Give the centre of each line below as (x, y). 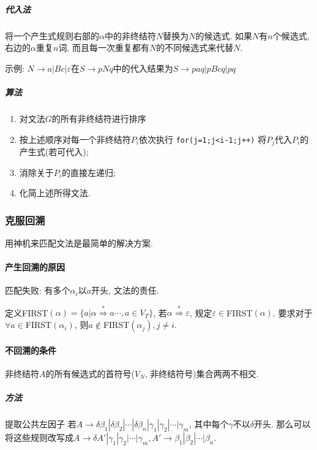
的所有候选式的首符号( (90, 373)
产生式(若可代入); (54, 151)
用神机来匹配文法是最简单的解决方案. (79, 242)
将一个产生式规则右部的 (52, 35)
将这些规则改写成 (39, 437)
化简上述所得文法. (55, 193)
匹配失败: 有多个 (38, 290)
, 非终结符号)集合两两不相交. (202, 373)
